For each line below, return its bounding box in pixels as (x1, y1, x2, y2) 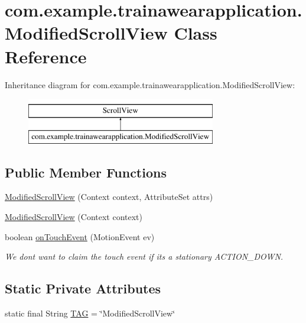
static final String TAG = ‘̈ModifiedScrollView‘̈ (5, 307, 175, 319)
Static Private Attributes (5, 279, 161, 298)
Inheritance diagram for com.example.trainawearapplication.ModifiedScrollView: (5, 78, 295, 91)
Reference (5, 44, 87, 68)
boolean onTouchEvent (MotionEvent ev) (5, 230, 155, 243)
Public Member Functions (5, 163, 167, 181)
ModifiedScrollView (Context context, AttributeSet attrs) (5, 190, 213, 203)
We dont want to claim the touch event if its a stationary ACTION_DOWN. (5, 250, 284, 263)
